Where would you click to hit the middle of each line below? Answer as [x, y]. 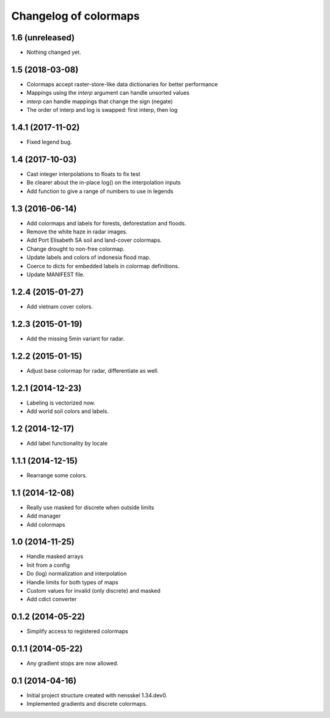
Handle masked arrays [55, 557]
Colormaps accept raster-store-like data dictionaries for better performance [122, 84]
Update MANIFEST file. [56, 274]
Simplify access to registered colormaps [77, 631]
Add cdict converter [52, 599]
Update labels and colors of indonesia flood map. [89, 257]
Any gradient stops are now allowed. [72, 664]
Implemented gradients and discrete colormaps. [87, 704]
